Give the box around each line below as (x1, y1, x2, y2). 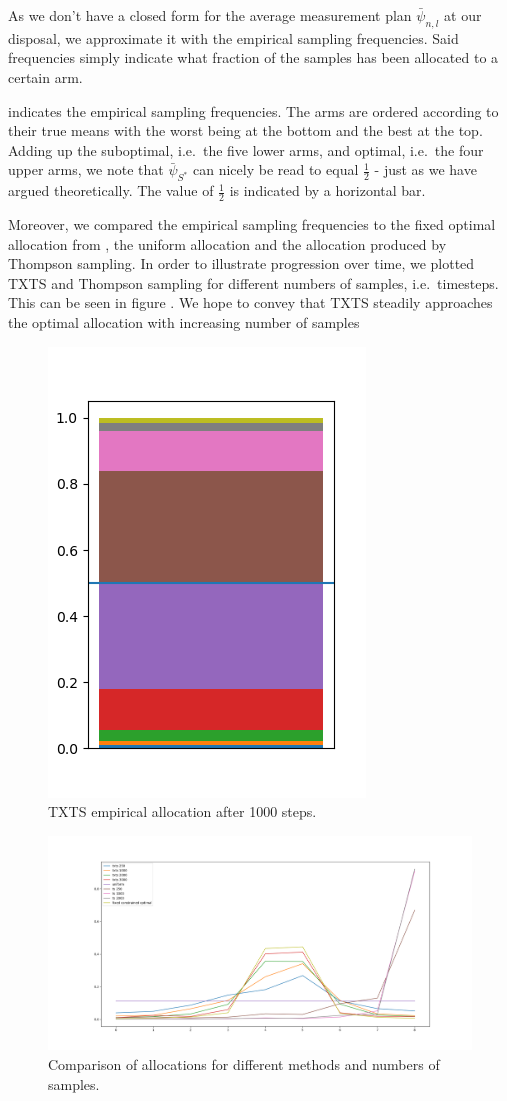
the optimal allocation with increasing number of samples (8, 311, 360, 332)
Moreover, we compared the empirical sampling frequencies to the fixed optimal (8, 213, 496, 234)
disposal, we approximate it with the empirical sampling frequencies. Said (8, 27, 459, 48)
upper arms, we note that (8, 159, 164, 180)
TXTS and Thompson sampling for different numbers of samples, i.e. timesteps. (8, 272, 499, 293)
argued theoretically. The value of (8, 180, 214, 201)
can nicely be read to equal (193, 159, 359, 180)
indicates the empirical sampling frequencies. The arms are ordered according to (8, 100, 499, 121)
